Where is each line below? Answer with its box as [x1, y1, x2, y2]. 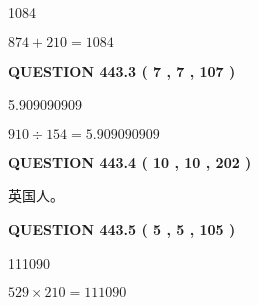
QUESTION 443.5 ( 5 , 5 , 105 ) [8, 218, 236, 239]
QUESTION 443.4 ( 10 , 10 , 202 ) [8, 151, 252, 172]
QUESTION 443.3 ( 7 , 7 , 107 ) [8, 60, 236, 81]
